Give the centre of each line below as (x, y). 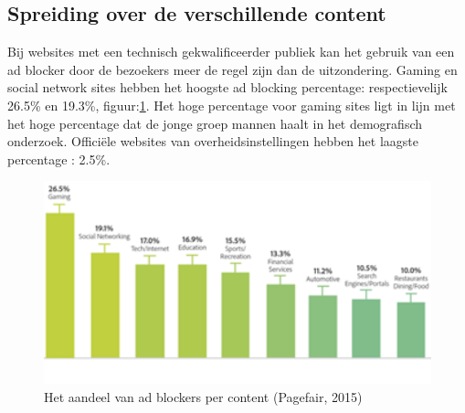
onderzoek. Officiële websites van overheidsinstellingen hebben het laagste (213, 141)
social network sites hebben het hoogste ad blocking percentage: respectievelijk (227, 87)
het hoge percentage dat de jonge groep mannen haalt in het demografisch (215, 123)
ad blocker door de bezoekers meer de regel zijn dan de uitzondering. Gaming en (232, 69)
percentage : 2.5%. (59, 159)
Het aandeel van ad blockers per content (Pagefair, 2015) (203, 397)
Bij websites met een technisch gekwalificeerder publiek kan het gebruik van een (231, 52)
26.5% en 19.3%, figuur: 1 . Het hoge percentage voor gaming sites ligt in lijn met (232, 105)
